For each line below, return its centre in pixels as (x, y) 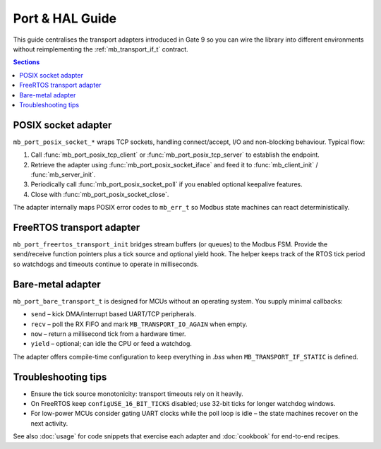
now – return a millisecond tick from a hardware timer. (108, 334)
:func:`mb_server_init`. (63, 174)
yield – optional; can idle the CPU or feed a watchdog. (111, 344)
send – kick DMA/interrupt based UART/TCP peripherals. (114, 314)
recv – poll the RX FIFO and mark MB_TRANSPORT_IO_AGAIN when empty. (139, 324)
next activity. (49, 423)
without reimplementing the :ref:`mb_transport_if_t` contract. (101, 49)
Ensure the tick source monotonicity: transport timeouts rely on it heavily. (137, 394)
